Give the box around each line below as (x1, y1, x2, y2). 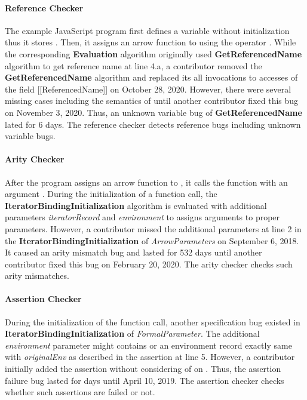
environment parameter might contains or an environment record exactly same (5, 339, 292, 351)
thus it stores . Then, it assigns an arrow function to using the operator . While (5, 36, 296, 48)
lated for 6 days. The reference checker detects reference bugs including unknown (5, 118, 301, 130)
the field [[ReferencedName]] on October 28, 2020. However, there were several (5, 82, 291, 95)
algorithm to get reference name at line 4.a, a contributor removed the (5, 59, 262, 72)
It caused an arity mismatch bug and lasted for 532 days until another (5, 246, 262, 259)
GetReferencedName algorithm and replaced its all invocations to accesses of (5, 71, 298, 84)
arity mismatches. (5, 269, 69, 282)
